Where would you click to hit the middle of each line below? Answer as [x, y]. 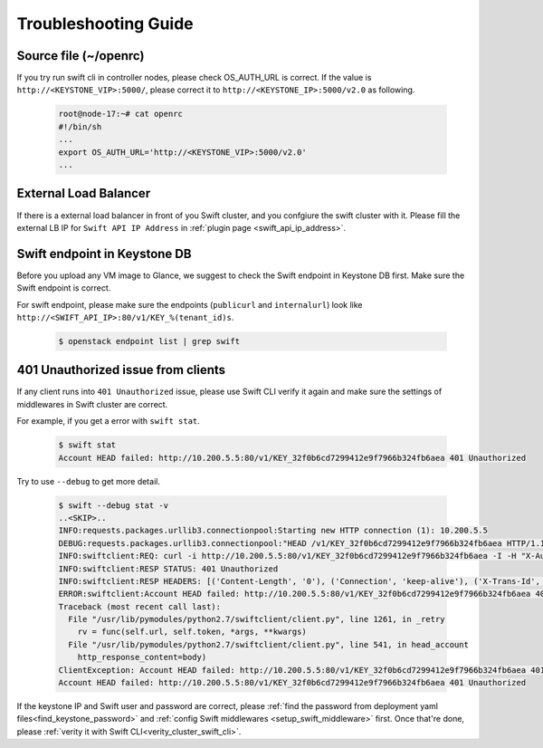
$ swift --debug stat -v [114, 505]
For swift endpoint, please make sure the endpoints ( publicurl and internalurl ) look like [190, 304]
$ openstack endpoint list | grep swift [149, 341]
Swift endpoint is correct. [64, 288]
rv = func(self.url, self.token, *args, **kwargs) [192, 632]
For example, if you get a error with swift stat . [109, 421]
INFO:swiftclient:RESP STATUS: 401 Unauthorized [168, 569]
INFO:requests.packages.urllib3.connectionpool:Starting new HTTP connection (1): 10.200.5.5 [273, 531]
